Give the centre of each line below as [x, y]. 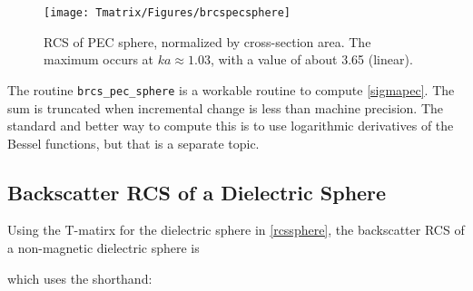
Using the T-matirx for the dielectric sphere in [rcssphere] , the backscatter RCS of [236, 230]
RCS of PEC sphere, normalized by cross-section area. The [207, 41]
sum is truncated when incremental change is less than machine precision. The [226, 107]
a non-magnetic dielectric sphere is [103, 248]
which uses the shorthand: [80, 278]
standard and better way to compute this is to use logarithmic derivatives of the [231, 126]
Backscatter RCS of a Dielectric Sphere [197, 192]
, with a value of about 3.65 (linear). [311, 59]
